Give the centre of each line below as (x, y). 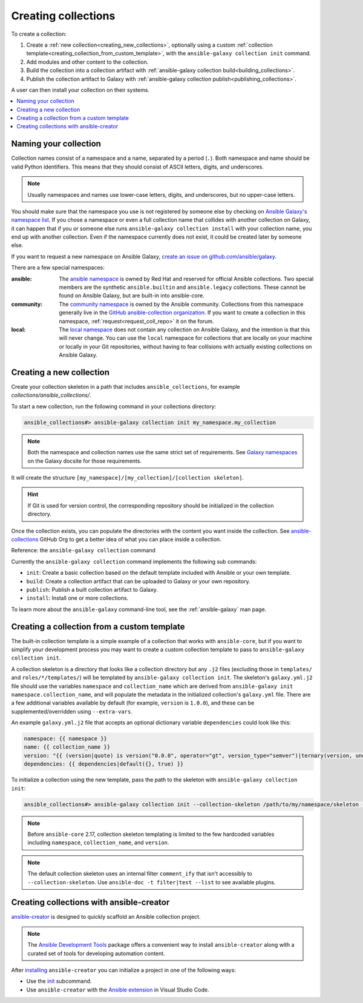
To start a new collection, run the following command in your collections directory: (114, 406)
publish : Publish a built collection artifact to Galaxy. (92, 589)
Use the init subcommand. (59, 981)
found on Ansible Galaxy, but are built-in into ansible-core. (132, 296)
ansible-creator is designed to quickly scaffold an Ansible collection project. (106, 917)
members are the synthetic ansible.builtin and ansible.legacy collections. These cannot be (182, 287)
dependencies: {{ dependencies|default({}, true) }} (104, 764)
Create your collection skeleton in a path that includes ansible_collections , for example (126, 387)
